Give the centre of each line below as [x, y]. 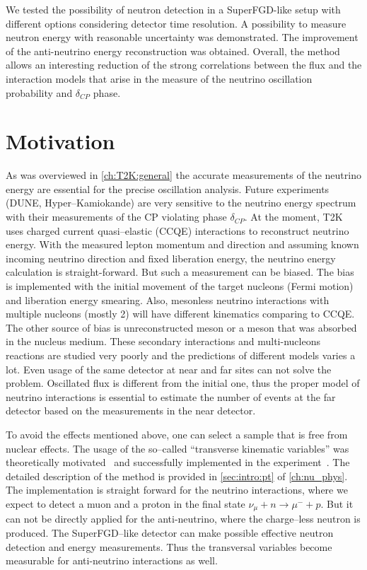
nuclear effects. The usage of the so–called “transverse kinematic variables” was [177, 448]
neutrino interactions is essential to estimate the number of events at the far [171, 396]
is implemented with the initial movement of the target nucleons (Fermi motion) [180, 286]
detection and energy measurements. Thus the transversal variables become [169, 546]
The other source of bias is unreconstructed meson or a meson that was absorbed [181, 327]
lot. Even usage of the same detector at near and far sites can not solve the [169, 369]
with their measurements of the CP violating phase [116, 217]
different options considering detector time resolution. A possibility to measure [176, 23]
